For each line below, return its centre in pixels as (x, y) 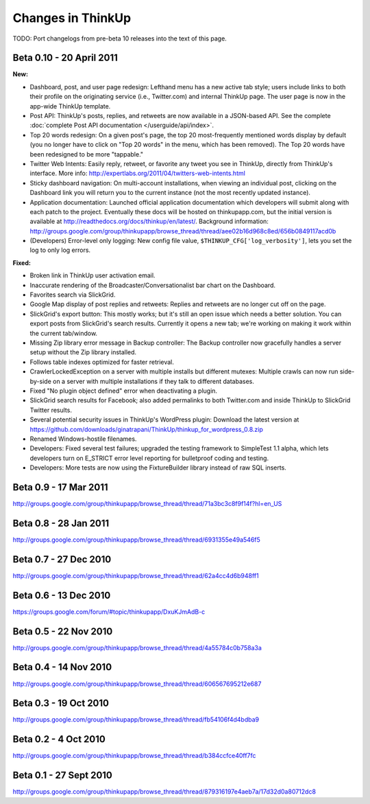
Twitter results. (51, 410)
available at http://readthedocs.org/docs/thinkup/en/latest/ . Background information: (149, 221)
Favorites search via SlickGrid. (73, 295)
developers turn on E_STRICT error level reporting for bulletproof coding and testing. (149, 458)
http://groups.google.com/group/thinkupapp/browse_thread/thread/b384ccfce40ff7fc (134, 756)
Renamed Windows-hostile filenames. (83, 439)
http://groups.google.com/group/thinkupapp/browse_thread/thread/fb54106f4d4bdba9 (136, 720)
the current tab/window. (64, 333)
